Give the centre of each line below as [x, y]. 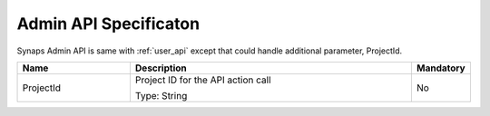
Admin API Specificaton [108, 24]
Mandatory [441, 68]
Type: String [161, 95]
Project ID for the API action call [203, 80]
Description [161, 68]
